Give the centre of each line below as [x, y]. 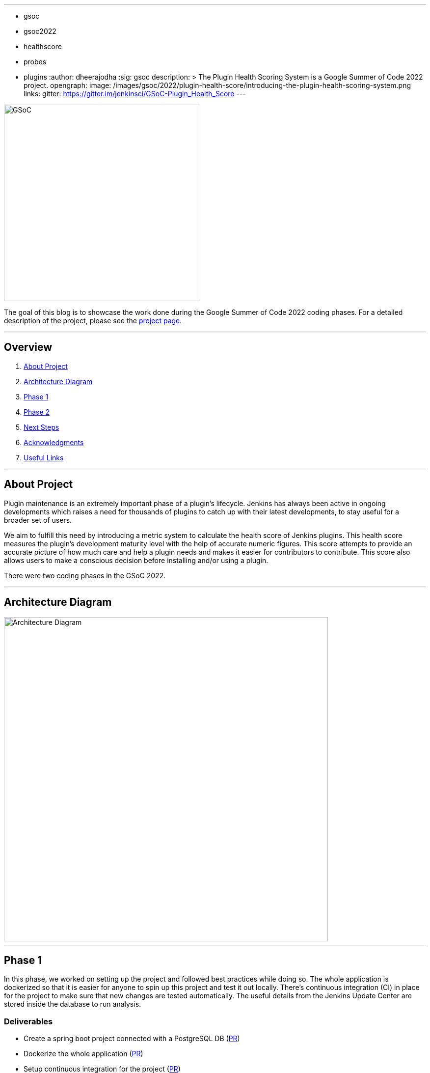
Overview [28, 347]
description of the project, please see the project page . [93, 321]
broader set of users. [38, 520]
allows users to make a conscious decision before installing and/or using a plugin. [136, 560]
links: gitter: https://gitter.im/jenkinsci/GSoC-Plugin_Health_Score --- [135, 94]
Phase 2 [37, 412]
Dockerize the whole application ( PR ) [83, 1054]
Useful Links [44, 457]
